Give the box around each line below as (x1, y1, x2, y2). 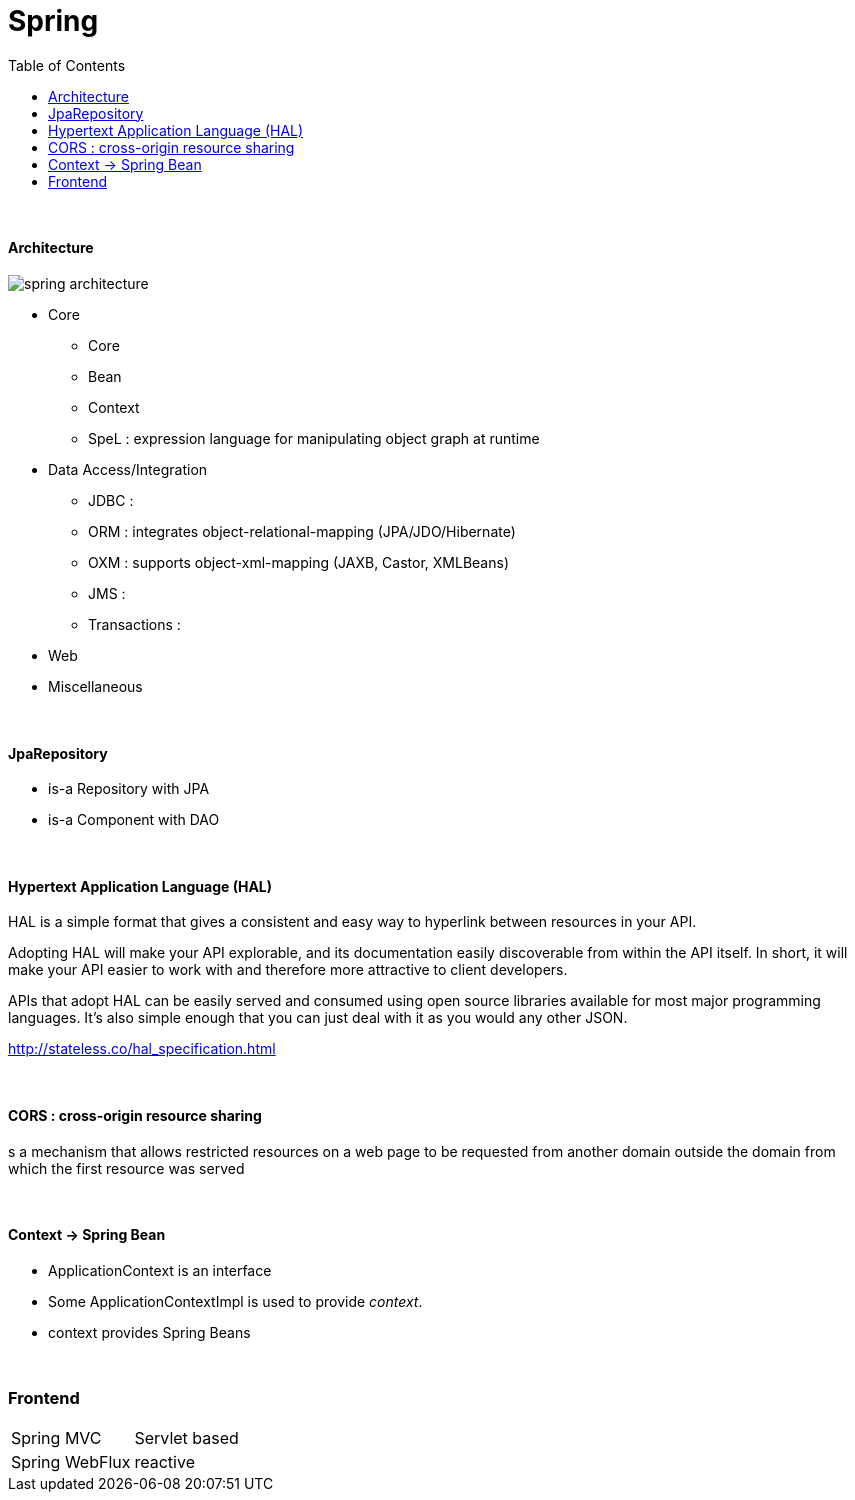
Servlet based (134, 1427, 239, 1448)
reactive (134, 1451, 195, 1472)
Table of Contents (8, 56, 126, 74)
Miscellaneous (48, 677, 143, 695)
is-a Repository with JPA (48, 780, 210, 798)
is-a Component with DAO (48, 811, 220, 829)
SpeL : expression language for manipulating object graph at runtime (88, 429, 540, 447)
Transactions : (88, 615, 181, 633)
